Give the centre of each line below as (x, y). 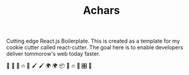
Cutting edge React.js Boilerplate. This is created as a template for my (93, 41)
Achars (101, 10)
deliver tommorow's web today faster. (53, 54)
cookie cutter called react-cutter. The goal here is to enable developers (95, 47)
